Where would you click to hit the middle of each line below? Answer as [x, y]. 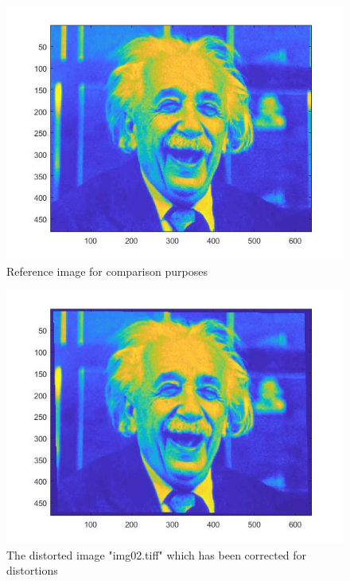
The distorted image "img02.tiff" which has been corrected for [157, 554]
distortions [32, 570]
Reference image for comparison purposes [107, 271]
